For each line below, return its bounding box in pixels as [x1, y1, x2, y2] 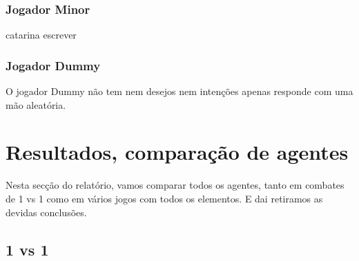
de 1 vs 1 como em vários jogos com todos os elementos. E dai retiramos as [6, 191, 323, 205]
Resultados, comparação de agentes [6, 138, 349, 166]
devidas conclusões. [6, 205, 87, 219]
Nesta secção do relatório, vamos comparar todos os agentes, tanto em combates [6, 178, 345, 192]
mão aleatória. [6, 97, 66, 112]
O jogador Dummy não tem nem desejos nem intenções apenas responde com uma [6, 84, 353, 98]
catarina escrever [6, 28, 77, 42]
